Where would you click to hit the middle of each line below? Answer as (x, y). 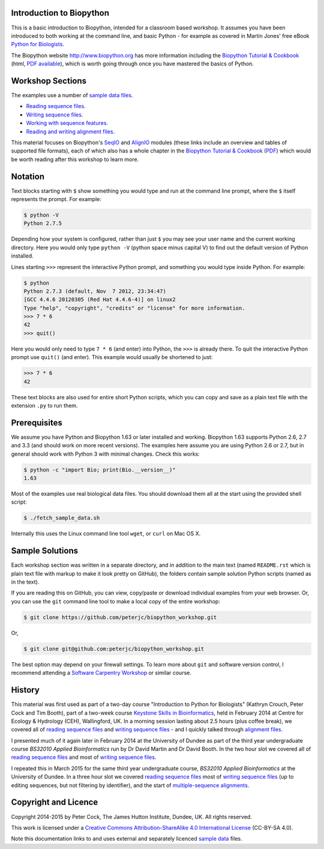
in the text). (25, 582)
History (25, 690)
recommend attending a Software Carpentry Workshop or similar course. (101, 673)
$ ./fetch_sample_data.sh (62, 518)
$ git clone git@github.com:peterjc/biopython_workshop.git (114, 649)
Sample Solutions (45, 551)
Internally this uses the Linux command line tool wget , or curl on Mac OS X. (106, 534)
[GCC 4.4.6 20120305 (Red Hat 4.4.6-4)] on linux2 (100, 300)
